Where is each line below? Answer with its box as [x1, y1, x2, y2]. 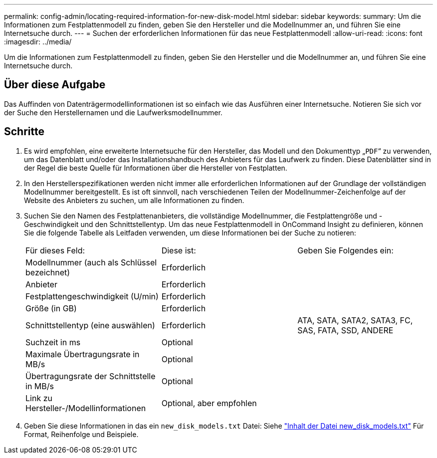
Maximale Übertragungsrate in [25, 349, 140, 359]
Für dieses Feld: [25, 245, 85, 255]
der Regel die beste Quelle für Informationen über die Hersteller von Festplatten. [24, 163, 287, 172]
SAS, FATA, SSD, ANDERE [297, 325, 394, 335]
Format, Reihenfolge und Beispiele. [24, 430, 139, 439]
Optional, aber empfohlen [161, 398, 257, 408]
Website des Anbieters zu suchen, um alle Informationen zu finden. [24, 196, 244, 205]
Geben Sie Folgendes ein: [297, 245, 394, 255]
